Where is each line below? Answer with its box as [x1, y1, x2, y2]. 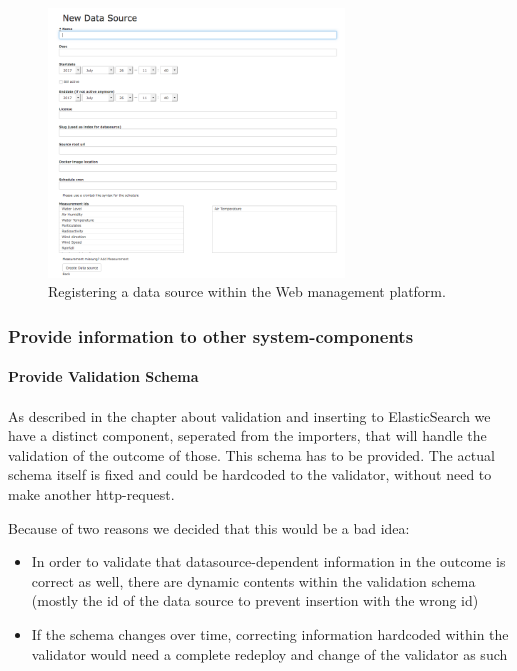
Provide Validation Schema [8, 366, 199, 387]
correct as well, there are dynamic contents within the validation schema [31, 570, 476, 591]
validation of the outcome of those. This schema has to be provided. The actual [8, 444, 495, 465]
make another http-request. [8, 483, 175, 504]
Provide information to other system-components [8, 323, 414, 348]
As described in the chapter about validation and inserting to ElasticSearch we [8, 405, 491, 426]
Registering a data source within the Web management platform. [48, 281, 446, 302]
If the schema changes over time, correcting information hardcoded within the [31, 623, 509, 644]
